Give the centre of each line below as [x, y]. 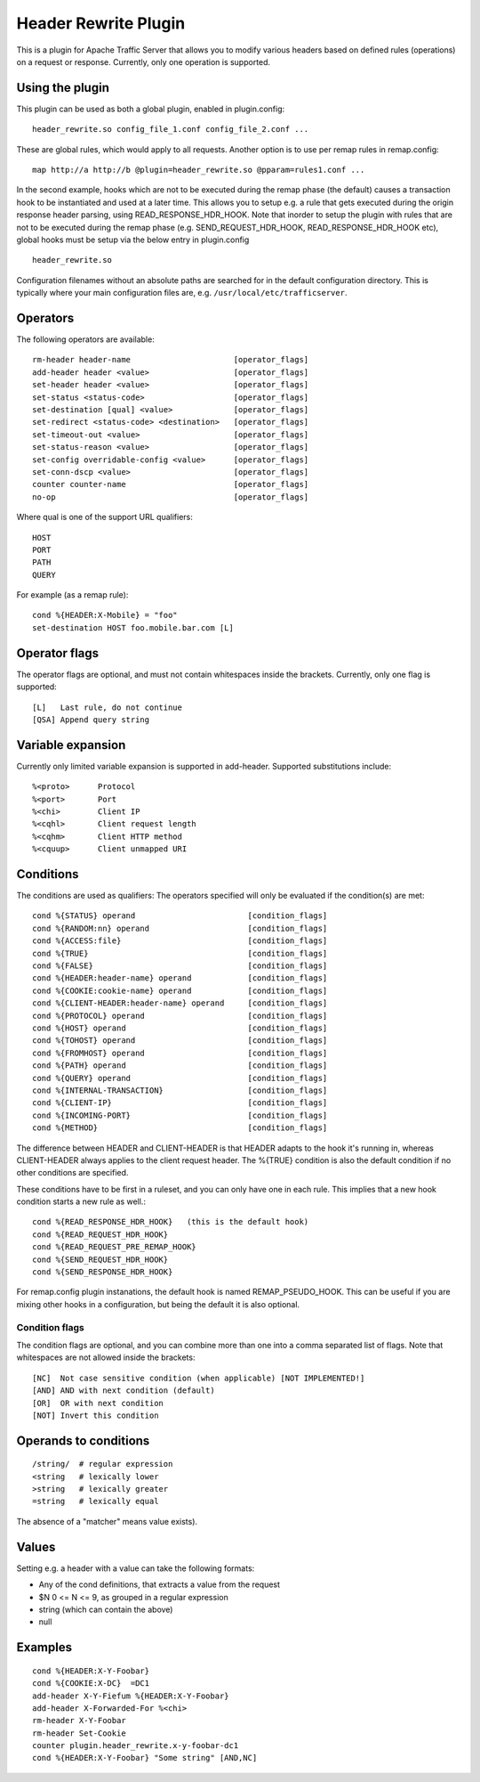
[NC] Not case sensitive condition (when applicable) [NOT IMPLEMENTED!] [199, 1378]
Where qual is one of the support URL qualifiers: [104, 517]
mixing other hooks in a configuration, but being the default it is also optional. [158, 1304]
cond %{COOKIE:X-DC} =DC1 [91, 1684]
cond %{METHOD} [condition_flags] [180, 1128]
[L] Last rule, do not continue [107, 707]
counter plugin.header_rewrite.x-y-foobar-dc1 [136, 1746]
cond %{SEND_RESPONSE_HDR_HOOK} [103, 1272]
